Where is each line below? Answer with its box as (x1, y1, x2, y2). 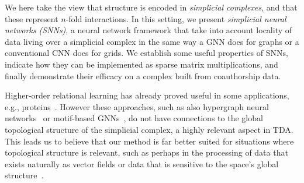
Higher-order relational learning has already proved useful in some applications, (5, 89, 289, 101)
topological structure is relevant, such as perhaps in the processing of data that (5, 146, 288, 159)
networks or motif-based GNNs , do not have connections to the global (5, 112, 263, 124)
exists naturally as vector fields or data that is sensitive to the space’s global (5, 157, 279, 170)
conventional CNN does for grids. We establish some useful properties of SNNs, (5, 47, 288, 59)
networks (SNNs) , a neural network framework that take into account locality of (5, 24, 292, 36)
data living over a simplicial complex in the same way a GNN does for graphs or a (5, 35, 299, 47)
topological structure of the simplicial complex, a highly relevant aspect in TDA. (5, 123, 293, 135)
